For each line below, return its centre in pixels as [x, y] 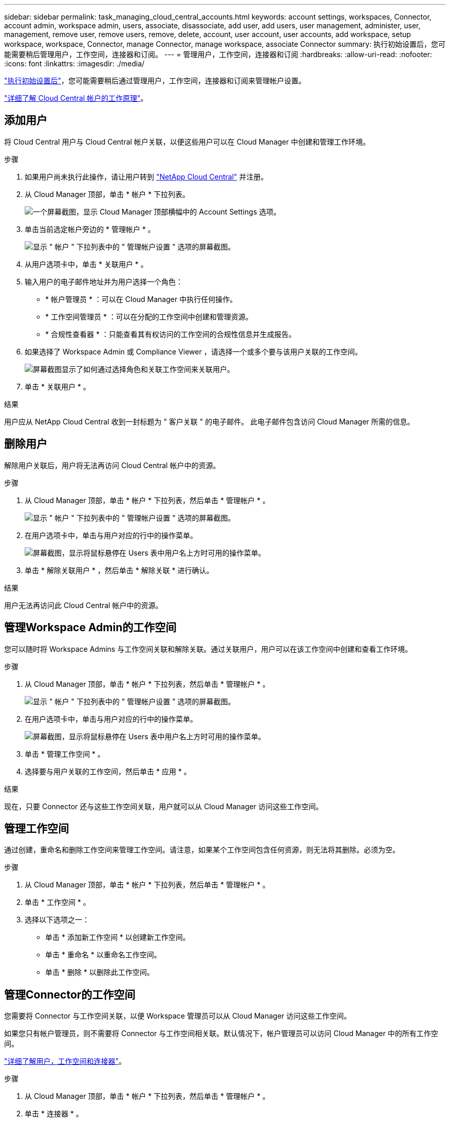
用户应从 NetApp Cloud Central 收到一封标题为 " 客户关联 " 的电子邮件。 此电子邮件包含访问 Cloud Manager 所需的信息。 [209, 421]
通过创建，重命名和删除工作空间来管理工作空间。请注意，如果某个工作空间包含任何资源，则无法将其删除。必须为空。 [202, 850]
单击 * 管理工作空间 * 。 [65, 754]
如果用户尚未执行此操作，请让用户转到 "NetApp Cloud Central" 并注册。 [146, 176]
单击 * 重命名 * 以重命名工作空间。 [103, 955]
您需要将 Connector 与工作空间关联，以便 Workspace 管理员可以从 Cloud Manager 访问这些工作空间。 [178, 1016]
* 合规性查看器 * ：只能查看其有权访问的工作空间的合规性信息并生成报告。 [171, 334]
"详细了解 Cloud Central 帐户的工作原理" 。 [76, 98]
